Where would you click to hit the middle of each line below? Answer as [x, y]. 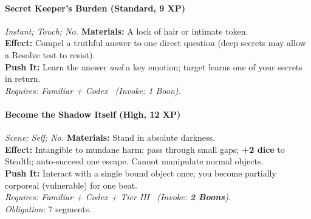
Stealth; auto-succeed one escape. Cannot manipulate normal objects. [134, 161]
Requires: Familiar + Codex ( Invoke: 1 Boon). [93, 90]
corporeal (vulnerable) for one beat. [71, 185]
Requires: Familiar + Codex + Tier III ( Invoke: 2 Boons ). [118, 197]
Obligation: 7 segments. [48, 208]
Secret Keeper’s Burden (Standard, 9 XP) [95, 8]
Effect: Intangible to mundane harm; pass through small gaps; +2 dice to [145, 149]
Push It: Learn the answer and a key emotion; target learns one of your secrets [154, 66]
